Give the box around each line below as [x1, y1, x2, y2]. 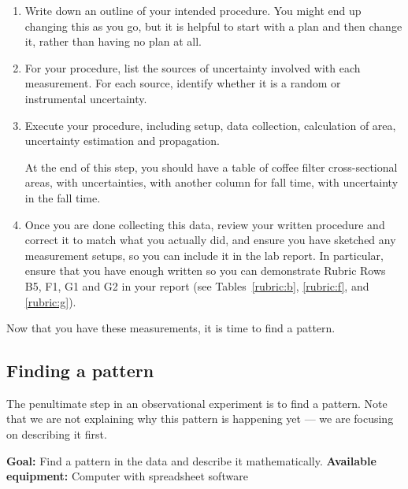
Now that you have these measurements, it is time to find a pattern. [6, 320, 336, 336]
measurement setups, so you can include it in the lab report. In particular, [24, 246, 384, 263]
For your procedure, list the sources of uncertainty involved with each [24, 59, 361, 76]
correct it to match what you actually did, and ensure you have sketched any [24, 232, 396, 248]
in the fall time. [24, 189, 101, 206]
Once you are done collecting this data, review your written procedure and [24, 216, 385, 232]
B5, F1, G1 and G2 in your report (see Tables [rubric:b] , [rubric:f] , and [24, 277, 369, 294]
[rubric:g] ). [24, 293, 76, 309]
